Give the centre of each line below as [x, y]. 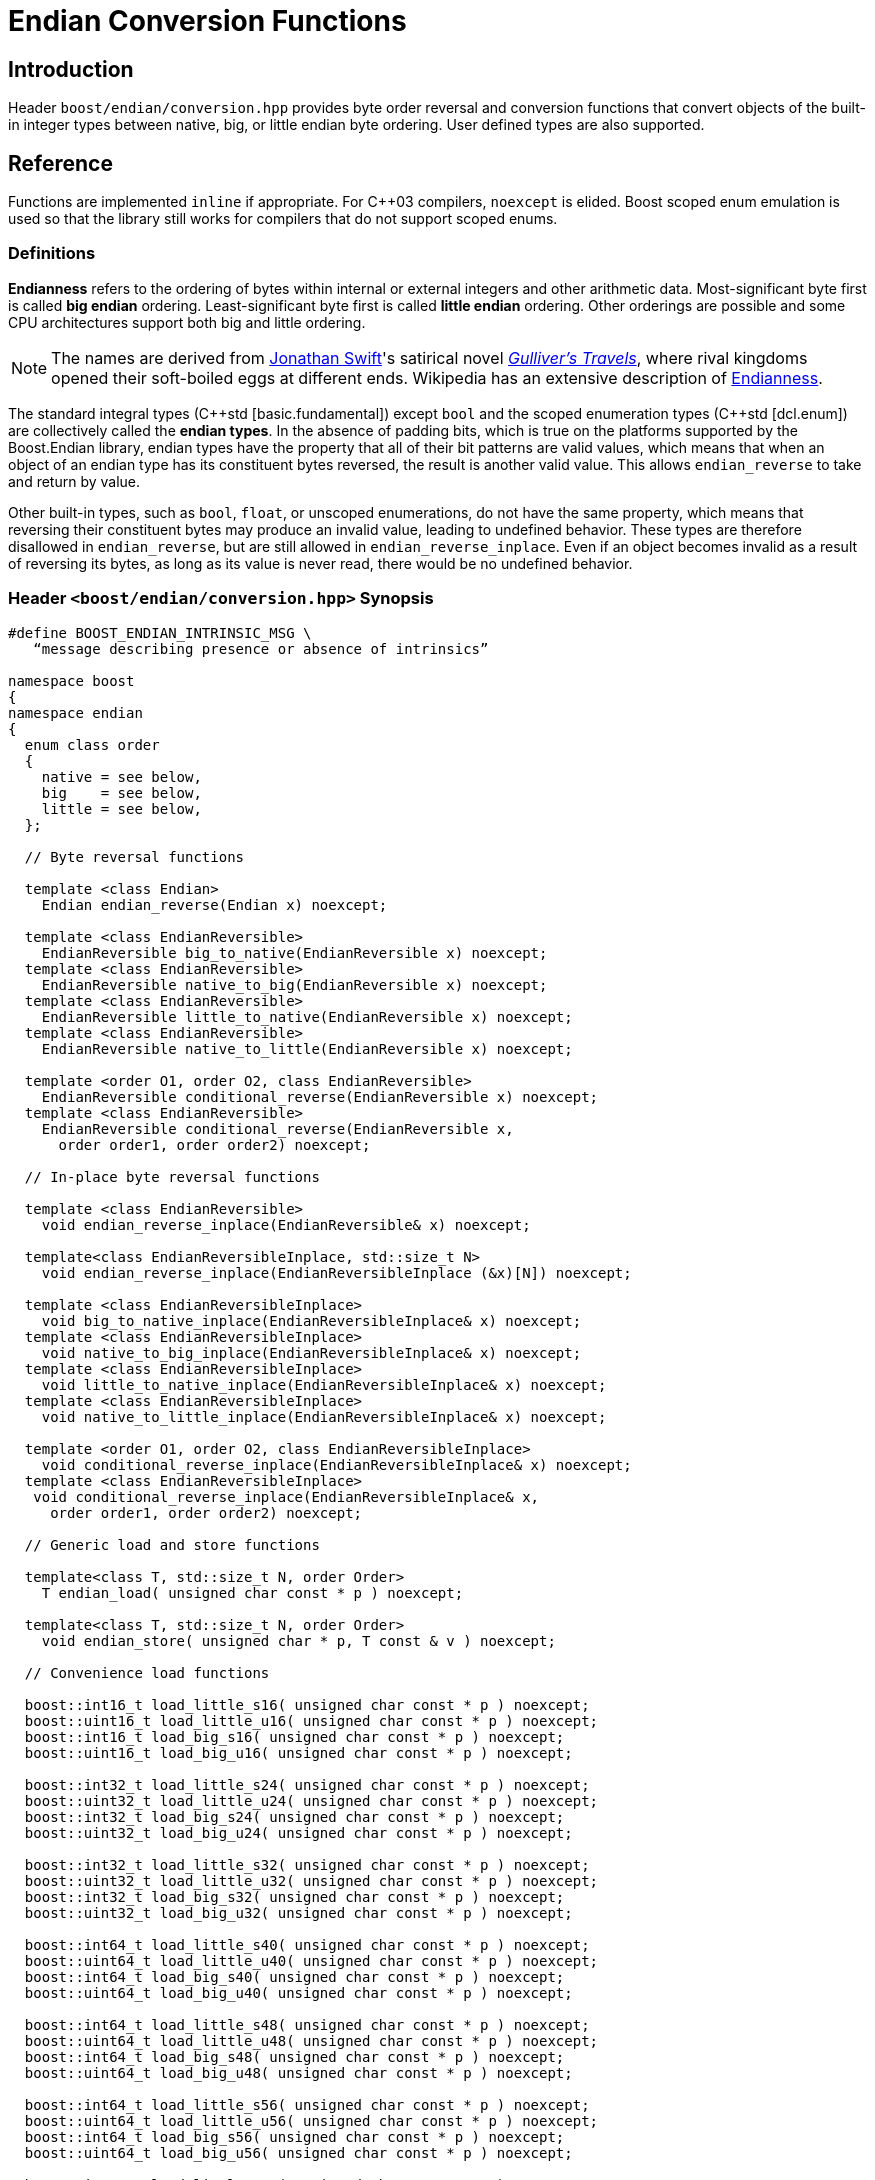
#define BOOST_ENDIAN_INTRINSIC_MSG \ [160, 632]
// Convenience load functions [147, 1672]
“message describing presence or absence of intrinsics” [261, 648]
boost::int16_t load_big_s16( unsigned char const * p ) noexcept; [294, 1736]
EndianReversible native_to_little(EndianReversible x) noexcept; [307, 1048]
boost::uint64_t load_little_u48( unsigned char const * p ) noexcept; [311, 2040]
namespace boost [71, 680]
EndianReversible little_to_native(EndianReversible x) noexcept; [307, 1016]
